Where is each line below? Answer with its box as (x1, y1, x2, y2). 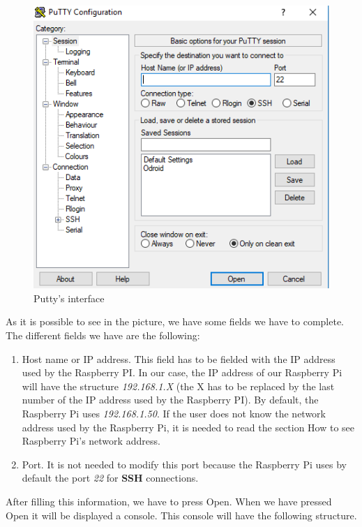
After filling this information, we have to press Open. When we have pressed (6, 493, 332, 508)
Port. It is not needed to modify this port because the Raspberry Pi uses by (22, 457, 347, 471)
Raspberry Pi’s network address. (22, 433, 160, 448)
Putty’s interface (33, 290, 105, 305)
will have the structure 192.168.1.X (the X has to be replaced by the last (22, 378, 335, 393)
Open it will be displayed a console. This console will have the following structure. (6, 507, 357, 522)
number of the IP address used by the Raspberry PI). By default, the (22, 392, 319, 407)
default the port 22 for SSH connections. (22, 470, 199, 485)
